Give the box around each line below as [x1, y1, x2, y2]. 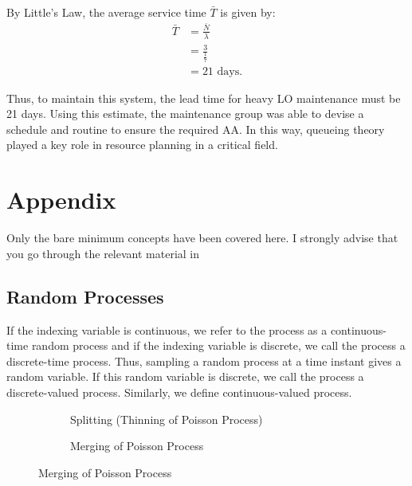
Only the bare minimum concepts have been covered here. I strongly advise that [6, 229, 398, 246]
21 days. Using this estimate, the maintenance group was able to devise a [6, 105, 364, 122]
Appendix [6, 183, 116, 216]
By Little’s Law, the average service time [6, 4, 206, 20]
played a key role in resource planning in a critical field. [6, 136, 278, 153]
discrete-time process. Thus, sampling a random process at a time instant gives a [6, 352, 402, 369]
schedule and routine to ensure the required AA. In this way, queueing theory [6, 120, 385, 137]
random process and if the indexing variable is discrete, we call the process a [31, 337, 406, 354]
